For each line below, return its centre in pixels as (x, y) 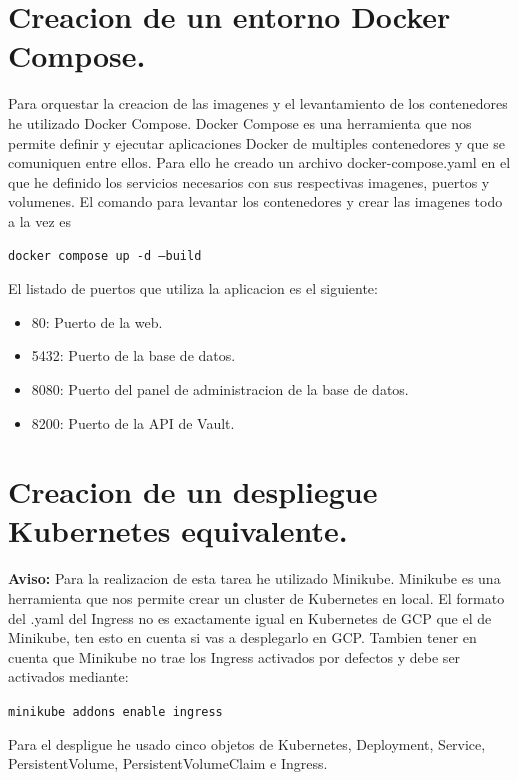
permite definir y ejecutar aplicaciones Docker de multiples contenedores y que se (256, 142)
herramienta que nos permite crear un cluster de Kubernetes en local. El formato (256, 598)
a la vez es (40, 220)
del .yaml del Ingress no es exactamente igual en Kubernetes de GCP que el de (250, 617)
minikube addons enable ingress (115, 711)
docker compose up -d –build (105, 256)
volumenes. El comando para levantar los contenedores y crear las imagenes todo (255, 201)
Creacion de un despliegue (193, 491)
